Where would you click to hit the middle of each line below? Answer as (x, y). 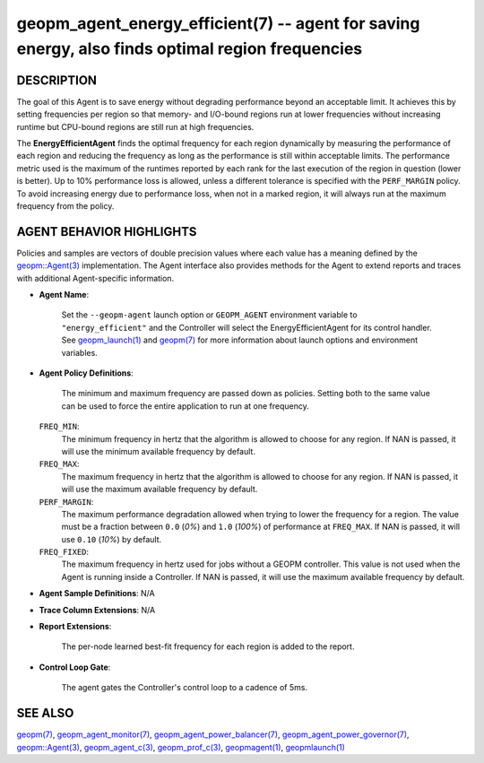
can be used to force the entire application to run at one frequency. (185, 406)
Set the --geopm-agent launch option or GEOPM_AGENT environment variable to (209, 315)
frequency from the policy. (65, 205)
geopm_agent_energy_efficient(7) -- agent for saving (218, 23)
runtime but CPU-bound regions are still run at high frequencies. (135, 126)
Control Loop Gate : (75, 667)
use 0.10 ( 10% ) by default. (112, 539)
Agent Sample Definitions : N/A (97, 594)
